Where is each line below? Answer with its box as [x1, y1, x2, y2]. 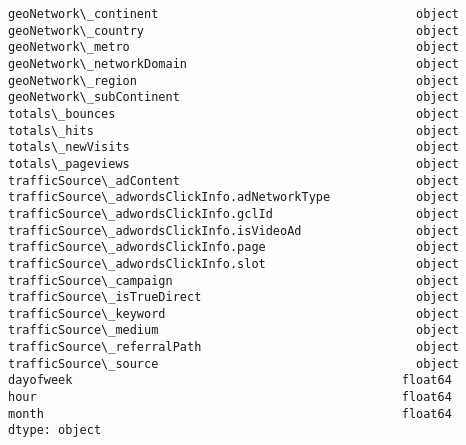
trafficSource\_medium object [8, 323, 460, 338]
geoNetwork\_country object [8, 23, 460, 38]
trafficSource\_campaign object [8, 273, 460, 288]
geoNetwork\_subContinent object [8, 90, 460, 105]
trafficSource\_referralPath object [8, 340, 460, 355]
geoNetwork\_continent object [8, 7, 460, 21]
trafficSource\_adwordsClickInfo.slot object [8, 256, 460, 271]
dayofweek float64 [8, 373, 452, 388]
